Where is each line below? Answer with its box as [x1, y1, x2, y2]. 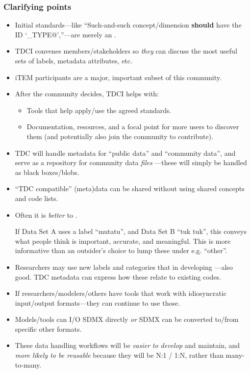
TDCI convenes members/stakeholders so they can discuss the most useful [15, 46, 237, 56]
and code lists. [15, 193, 58, 203]
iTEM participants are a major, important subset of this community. [15, 72, 222, 82]
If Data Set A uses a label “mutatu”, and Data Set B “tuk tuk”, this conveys [15, 226, 247, 236]
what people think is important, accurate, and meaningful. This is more [15, 235, 231, 246]
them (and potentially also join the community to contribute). [26, 131, 214, 141]
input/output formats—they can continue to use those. [15, 297, 180, 308]
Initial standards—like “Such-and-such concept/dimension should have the [15, 20, 242, 30]
